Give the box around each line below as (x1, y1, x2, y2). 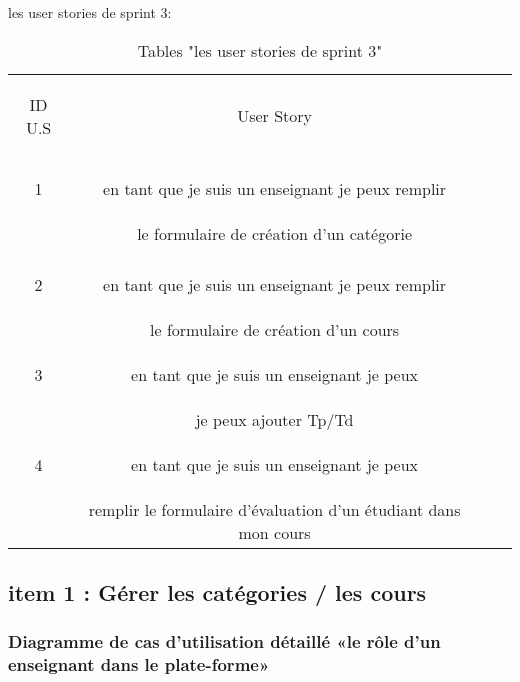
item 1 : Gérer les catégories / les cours (8, 576, 427, 607)
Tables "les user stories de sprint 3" (137, 38, 383, 62)
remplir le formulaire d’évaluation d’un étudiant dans (88, 497, 461, 521)
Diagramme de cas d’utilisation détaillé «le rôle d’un (8, 629, 441, 654)
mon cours (238, 520, 311, 544)
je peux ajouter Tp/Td (195, 407, 354, 431)
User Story (237, 104, 313, 128)
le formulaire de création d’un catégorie (137, 221, 413, 245)
